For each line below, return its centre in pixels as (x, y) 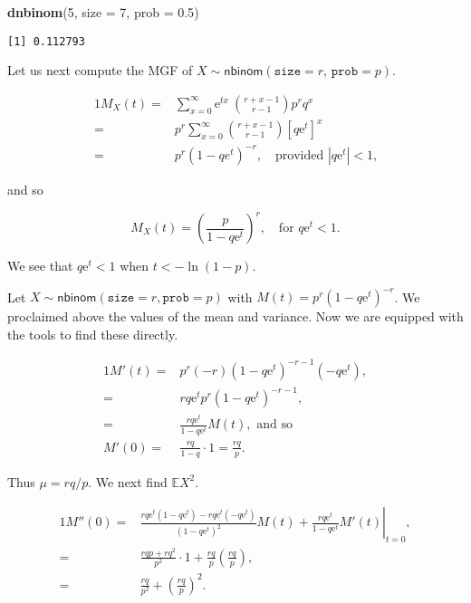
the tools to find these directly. (93, 334)
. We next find (128, 481)
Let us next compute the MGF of (100, 70)
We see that (40, 266)
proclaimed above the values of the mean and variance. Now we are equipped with (235, 316)
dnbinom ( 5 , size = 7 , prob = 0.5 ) (103, 12)
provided (299, 155)
